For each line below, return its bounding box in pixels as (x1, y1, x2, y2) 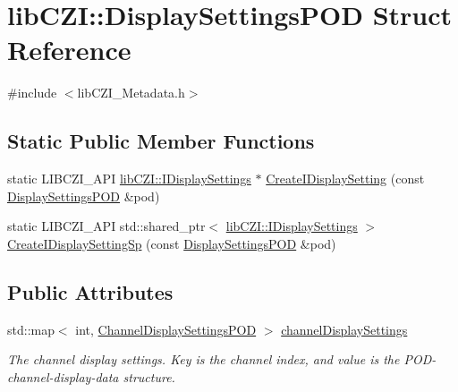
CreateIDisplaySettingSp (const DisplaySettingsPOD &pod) (7, 234, 336, 252)
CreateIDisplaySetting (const (266, 169, 425, 188)
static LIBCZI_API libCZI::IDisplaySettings (7, 169, 251, 188)
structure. (123, 367, 175, 386)
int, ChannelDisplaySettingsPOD (75, 320, 257, 338)
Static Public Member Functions (7, 127, 315, 155)
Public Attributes (7, 277, 174, 305)
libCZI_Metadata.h (77, 83, 185, 102)
